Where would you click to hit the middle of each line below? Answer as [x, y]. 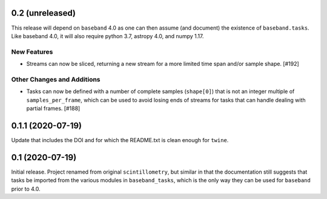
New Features [32, 51]
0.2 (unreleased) [43, 13]
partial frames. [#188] [53, 108]
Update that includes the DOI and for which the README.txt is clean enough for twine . [120, 140]
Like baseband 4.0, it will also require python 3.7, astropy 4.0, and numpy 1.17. [107, 36]
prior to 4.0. [26, 189]
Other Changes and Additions [56, 79]
